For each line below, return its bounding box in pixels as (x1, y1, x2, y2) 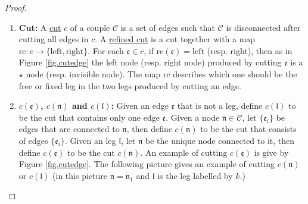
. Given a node (166, 111, 220, 123)
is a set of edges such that (120, 21, 215, 33)
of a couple (70, 21, 110, 33)
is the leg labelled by (157, 169, 233, 181)
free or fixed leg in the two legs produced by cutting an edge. (18, 79, 241, 92)
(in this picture (52, 169, 107, 181)
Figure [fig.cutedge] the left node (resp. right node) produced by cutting (18, 56, 282, 68)
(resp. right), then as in (207, 44, 293, 57)
